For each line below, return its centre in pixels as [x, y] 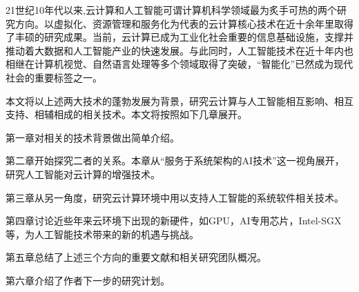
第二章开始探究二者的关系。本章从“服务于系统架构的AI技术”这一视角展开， [175, 160]
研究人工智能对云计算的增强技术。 [83, 174]
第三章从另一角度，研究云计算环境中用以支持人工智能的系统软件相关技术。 [175, 197]
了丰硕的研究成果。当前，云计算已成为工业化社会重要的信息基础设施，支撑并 [179, 37]
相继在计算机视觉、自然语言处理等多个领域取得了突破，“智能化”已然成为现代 [179, 64]
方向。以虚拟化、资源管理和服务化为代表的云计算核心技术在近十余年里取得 [184, 23]
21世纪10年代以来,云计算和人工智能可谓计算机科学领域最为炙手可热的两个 [171, 10]
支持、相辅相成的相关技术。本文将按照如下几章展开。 [126, 114]
